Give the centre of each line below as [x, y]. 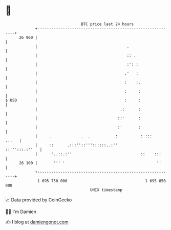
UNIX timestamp [106, 190]
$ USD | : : [73, 100]
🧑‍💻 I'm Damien [21, 212]
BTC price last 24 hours [108, 24]
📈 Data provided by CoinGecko [39, 200]
